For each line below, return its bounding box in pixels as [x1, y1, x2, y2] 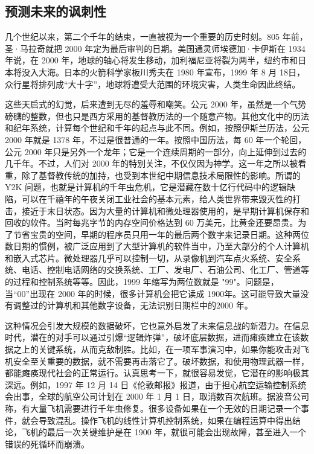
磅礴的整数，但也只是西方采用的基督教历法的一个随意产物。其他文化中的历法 [5, 109, 309, 122]
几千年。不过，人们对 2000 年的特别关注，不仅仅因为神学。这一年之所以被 [5, 157, 298, 170]
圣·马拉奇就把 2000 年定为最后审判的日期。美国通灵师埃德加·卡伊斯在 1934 [5, 42, 306, 54]
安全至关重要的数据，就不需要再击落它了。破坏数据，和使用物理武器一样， [13, 354, 309, 367]
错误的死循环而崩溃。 [5, 437, 89, 450]
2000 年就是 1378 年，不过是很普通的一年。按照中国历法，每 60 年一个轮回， [5, 133, 307, 145]
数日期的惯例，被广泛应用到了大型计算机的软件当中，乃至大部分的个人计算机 [5, 240, 309, 252]
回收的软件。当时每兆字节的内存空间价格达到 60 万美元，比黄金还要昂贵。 [5, 216, 298, 229]
